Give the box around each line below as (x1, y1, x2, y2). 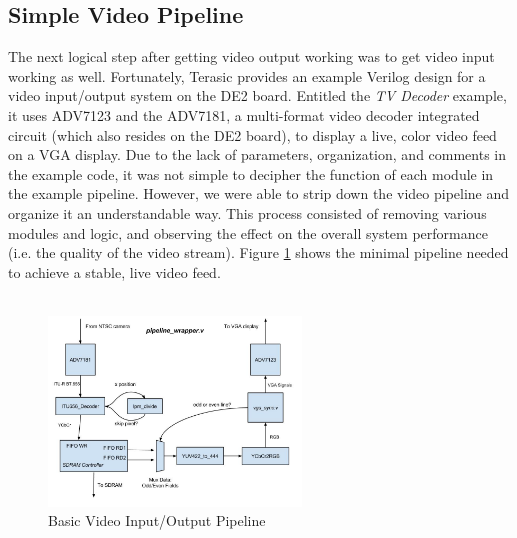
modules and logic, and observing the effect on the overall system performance (8, 222, 488, 243)
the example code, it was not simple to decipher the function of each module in (8, 163, 494, 184)
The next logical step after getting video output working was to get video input (8, 46, 495, 67)
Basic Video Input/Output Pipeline (48, 510, 266, 531)
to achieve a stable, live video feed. (8, 261, 221, 282)
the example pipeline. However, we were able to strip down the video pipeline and (8, 183, 510, 204)
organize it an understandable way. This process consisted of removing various (8, 202, 487, 223)
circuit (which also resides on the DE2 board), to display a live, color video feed (8, 124, 497, 145)
